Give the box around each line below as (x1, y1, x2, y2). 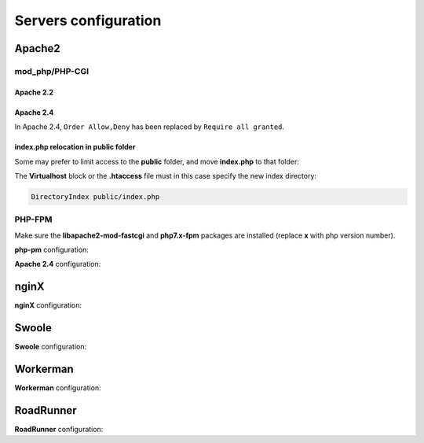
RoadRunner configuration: (14, 425, 104, 434)
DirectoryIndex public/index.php (31, 192, 160, 201)
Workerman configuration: (14, 383, 101, 393)
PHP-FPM (14, 214, 53, 225)
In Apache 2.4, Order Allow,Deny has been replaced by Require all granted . (14, 122, 285, 131)
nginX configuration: (14, 301, 82, 310)
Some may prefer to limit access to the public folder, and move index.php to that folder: (14, 157, 300, 166)
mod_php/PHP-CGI (14, 65, 90, 76)
